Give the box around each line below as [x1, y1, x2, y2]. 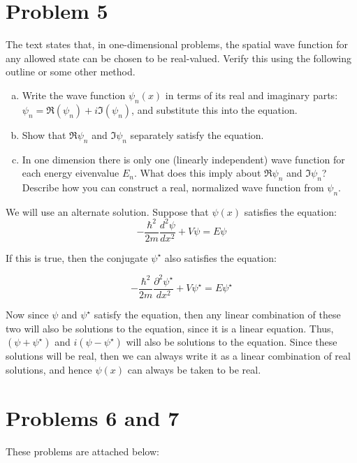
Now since [6, 307, 49, 321]
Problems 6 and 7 [6, 403, 180, 432]
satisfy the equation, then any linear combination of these [94, 307, 341, 321]
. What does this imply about [133, 166, 261, 180]
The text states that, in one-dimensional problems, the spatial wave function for [6, 37, 349, 52]
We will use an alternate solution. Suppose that [6, 204, 209, 219]
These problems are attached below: [6, 443, 159, 458]
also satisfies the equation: [164, 250, 277, 265]
